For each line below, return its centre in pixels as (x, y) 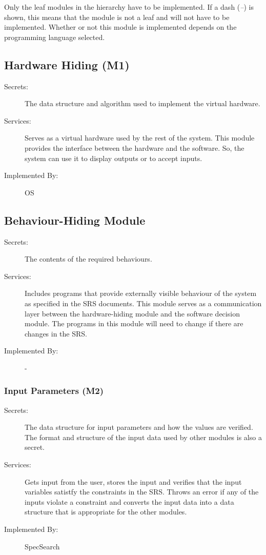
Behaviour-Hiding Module (75, 220)
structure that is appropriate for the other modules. (106, 512)
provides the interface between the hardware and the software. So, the (135, 147)
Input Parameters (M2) (54, 391)
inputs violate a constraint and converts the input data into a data (129, 501)
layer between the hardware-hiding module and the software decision (132, 313)
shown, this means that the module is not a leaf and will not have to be (117, 17)
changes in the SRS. (56, 333)
